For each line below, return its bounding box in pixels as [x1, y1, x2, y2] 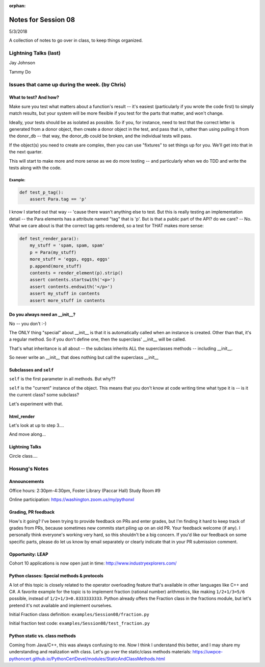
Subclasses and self [9, 367, 54, 373]
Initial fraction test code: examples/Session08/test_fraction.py [9, 620, 150, 626]
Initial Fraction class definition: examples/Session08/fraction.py [9, 612, 150, 618]
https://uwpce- [192, 649, 223, 655]
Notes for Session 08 [9, 15, 76, 24]
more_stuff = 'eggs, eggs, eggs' [29, 256, 110, 262]
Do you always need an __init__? [9, 312, 76, 318]
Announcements [9, 478, 44, 485]
